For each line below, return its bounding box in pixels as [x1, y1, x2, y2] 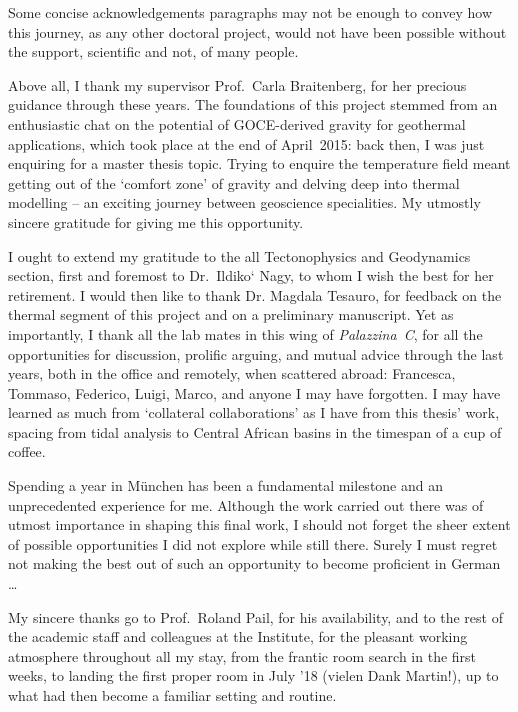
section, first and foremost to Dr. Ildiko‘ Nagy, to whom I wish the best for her [8, 265, 494, 286]
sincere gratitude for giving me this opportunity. [8, 211, 304, 232]
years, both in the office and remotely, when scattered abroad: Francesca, [8, 363, 456, 384]
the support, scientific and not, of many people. [8, 41, 299, 62]
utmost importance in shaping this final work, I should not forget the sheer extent [8, 514, 511, 535]
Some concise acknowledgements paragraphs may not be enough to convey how [8, 2, 493, 22]
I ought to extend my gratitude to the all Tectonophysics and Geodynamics [8, 245, 471, 266]
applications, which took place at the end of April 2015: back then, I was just [8, 133, 485, 154]
